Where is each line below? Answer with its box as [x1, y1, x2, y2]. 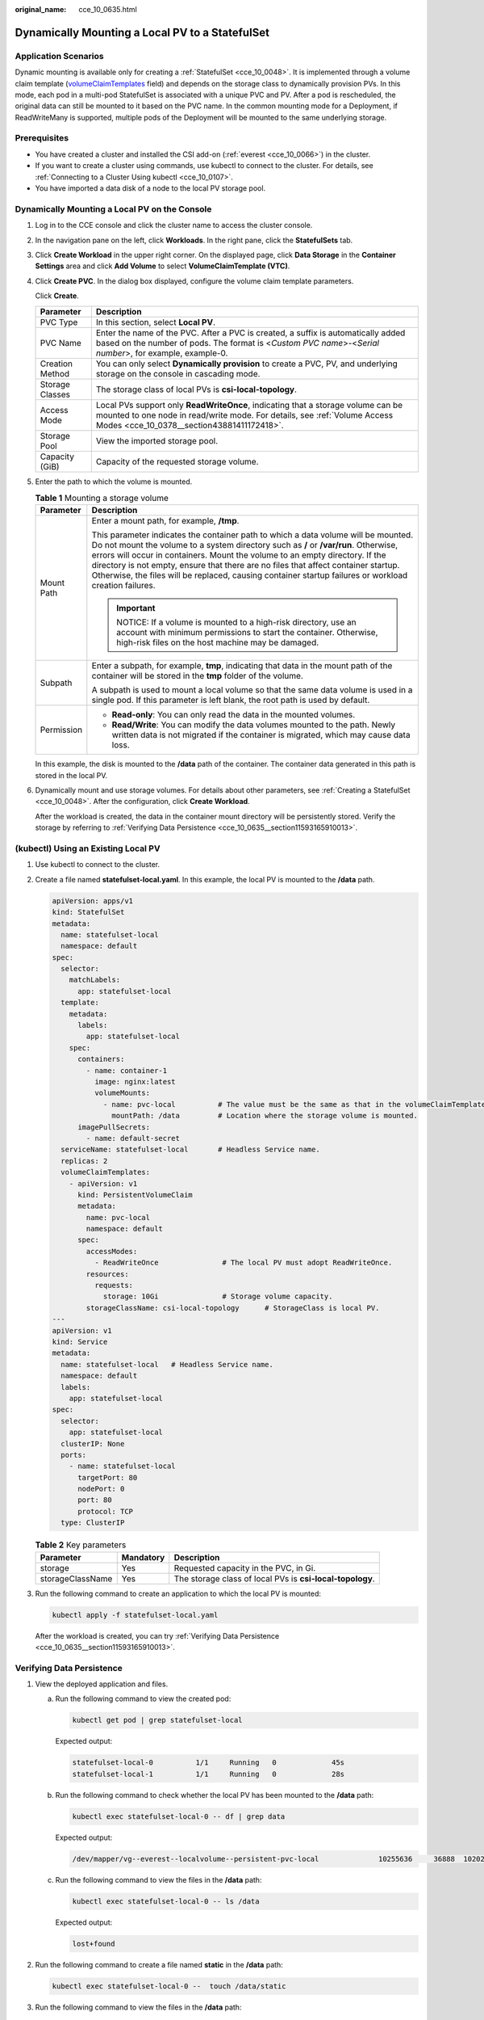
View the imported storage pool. [95, 435, 218, 446]
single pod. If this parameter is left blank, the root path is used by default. [91, 695, 370, 706]
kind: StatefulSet [52, 907, 125, 917]
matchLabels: [69, 975, 121, 985]
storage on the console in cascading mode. [95, 368, 261, 379]
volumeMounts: [94, 1088, 151, 1098]
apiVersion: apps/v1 [52, 896, 133, 905]
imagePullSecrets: [77, 1122, 151, 1131]
